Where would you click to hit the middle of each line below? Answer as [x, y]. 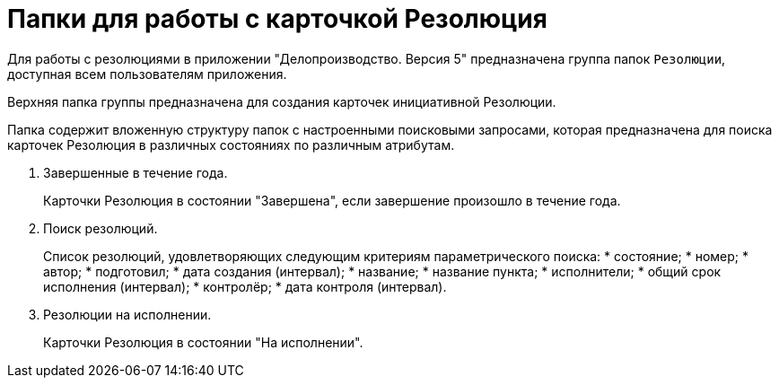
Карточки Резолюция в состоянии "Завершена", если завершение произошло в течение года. [332, 200]
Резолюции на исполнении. [127, 314]
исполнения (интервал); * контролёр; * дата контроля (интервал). [245, 286]
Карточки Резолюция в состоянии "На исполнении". [203, 342]
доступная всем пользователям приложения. [147, 74]
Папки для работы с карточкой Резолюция [277, 19]
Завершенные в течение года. [136, 172]
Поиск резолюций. [101, 228]
